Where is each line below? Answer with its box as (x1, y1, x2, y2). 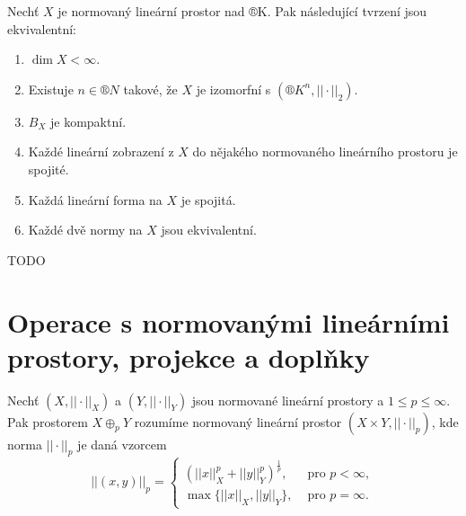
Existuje (28, 79, 74, 98)
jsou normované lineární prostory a (191, 390, 384, 409)
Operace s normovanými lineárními (7, 303, 450, 340)
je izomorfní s (196, 79, 271, 98)
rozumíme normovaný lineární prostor (134, 412, 342, 431)
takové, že (123, 79, 178, 98)
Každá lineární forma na (28, 190, 163, 209)
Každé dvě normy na (28, 220, 143, 239)
